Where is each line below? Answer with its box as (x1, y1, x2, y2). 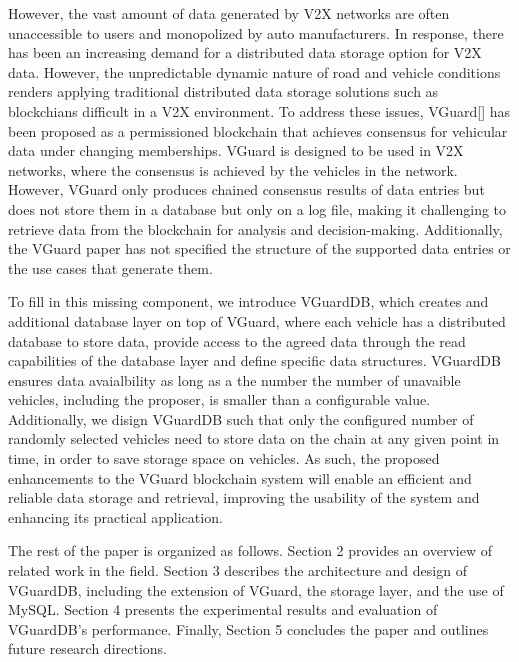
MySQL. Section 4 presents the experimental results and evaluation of (8, 599, 438, 620)
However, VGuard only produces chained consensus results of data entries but (8, 179, 485, 200)
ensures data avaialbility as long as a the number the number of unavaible (8, 369, 461, 390)
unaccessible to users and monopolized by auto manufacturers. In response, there (8, 22, 504, 43)
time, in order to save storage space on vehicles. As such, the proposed (8, 448, 440, 469)
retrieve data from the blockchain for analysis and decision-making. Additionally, (8, 218, 503, 239)
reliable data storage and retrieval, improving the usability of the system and (8, 487, 480, 508)
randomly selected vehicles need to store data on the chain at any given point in (8, 428, 500, 449)
